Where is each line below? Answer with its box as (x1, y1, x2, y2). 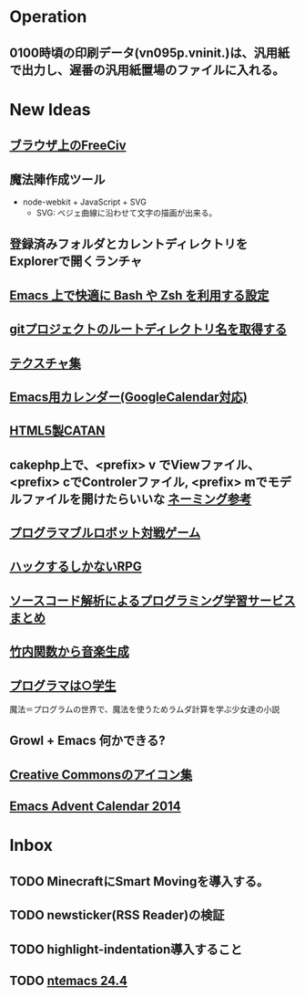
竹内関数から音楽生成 (9, 644, 129, 659)
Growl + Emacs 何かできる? (9, 733, 166, 749)
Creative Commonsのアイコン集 (9, 767, 193, 782)
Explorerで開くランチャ (9, 254, 143, 269)
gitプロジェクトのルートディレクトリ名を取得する (9, 321, 288, 337)
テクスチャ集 (9, 355, 82, 371)
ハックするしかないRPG (9, 559, 143, 574)
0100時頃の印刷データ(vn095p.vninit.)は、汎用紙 (9, 45, 290, 60)
